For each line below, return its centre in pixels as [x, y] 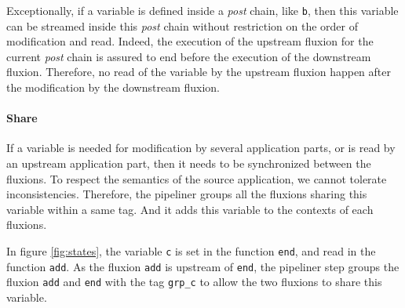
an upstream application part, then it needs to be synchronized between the [189, 163]
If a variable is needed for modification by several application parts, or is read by [201, 148]
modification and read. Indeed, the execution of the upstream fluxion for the [190, 41]
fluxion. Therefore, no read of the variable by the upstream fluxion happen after [199, 72]
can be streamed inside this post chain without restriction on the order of [182, 25]
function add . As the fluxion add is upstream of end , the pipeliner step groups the [203, 266]
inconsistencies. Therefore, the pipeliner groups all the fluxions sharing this [187, 194]
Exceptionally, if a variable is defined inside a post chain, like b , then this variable [202, 10]
